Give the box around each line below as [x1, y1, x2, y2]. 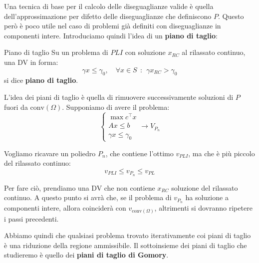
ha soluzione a [185, 192, 229, 203]
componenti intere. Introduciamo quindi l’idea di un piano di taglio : [4, 30, 218, 40]
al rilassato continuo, [182, 47, 246, 57]
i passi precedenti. [4, 213, 59, 224]
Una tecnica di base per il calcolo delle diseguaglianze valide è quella [4, 1, 214, 11]
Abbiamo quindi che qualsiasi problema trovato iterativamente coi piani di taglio [4, 230, 251, 241]
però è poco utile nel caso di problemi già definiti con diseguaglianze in [4, 20, 221, 31]
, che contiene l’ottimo [105, 148, 174, 158]
